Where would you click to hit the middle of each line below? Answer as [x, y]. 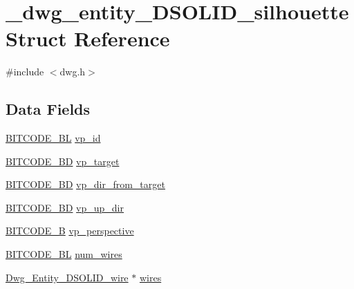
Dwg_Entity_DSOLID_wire [67, 277]
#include [25, 72]
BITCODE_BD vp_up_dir [65, 207]
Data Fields [48, 109]
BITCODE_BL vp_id [53, 138]
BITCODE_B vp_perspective [70, 231]
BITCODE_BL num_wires [64, 254]
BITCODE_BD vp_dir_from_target [85, 184]
